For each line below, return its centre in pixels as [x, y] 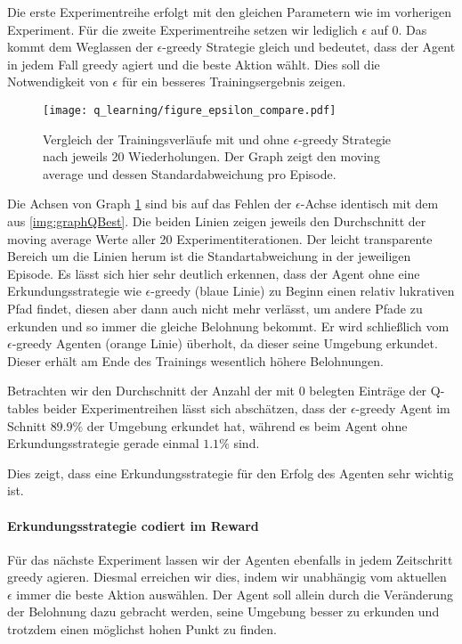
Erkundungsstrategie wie [74, 291]
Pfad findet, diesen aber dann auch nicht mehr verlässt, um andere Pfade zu [215, 308]
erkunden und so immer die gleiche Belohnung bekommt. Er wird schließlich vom [228, 326]
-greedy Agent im [403, 408]
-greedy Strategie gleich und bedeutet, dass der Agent [309, 47]
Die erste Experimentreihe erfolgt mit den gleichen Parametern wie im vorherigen [230, 12]
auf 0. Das [399, 29]
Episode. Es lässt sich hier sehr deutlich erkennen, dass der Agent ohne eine [214, 273]
